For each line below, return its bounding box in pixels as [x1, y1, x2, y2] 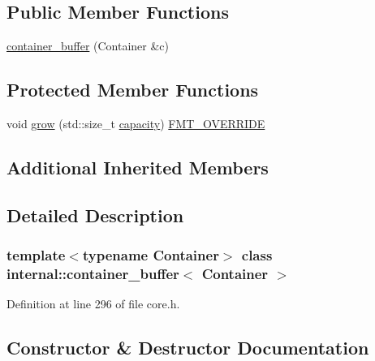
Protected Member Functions [6, 77, 259, 102]
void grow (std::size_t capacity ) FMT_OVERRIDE [6, 115, 265, 131]
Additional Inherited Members [6, 154, 269, 179]
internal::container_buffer [6, 264, 179, 283]
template [6, 245, 66, 265]
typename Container [82, 245, 219, 265]
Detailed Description [6, 202, 184, 227]
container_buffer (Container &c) [6, 37, 170, 54]
